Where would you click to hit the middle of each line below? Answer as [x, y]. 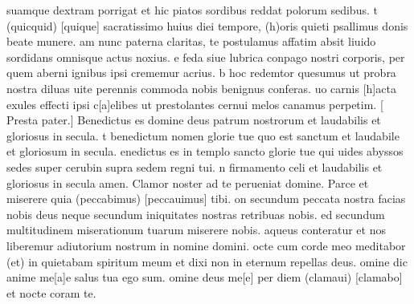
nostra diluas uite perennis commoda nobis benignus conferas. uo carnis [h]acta [201, 88]
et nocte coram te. [51, 292]
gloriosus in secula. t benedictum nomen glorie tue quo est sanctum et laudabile [203, 135]
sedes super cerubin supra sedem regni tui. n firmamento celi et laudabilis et [195, 166]
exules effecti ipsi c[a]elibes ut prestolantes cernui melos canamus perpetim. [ [195, 104]
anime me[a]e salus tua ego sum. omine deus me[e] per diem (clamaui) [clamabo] [205, 277]
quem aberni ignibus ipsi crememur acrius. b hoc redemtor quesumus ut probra [201, 73]
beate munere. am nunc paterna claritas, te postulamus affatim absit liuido [191, 41]
